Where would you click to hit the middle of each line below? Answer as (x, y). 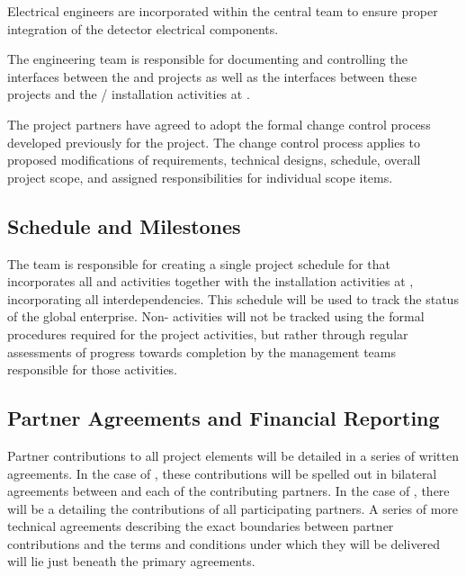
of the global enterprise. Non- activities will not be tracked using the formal (216, 316)
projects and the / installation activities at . (129, 94)
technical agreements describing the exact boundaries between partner (201, 526)
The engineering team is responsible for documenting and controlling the (207, 59)
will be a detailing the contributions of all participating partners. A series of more (233, 508)
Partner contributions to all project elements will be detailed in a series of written (233, 455)
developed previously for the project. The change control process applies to (214, 142)
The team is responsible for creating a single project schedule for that (199, 263)
